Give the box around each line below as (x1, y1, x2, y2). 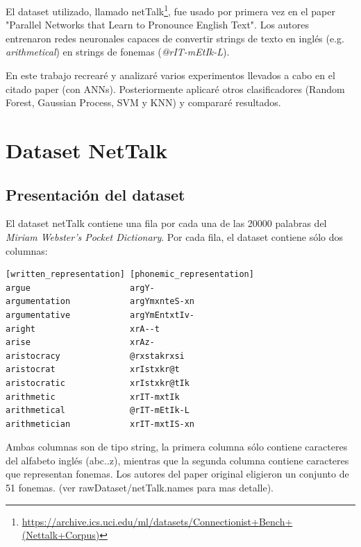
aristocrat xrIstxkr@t (6, 364, 180, 375)
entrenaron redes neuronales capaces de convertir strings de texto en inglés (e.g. (6, 31, 344, 45)
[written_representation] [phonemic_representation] (6, 269, 254, 280)
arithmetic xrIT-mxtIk (6, 392, 180, 402)
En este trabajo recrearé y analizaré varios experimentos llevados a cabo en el (6, 68, 335, 83)
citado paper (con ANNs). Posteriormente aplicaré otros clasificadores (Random (6, 81, 345, 96)
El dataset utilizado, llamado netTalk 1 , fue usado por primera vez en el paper (6, 2, 335, 18)
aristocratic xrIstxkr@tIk (6, 378, 190, 388)
